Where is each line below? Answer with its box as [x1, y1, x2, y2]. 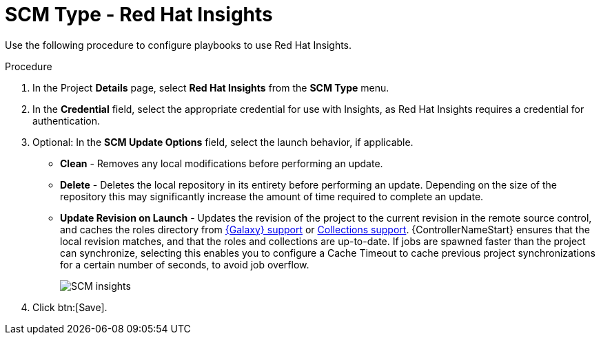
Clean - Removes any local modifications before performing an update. [60, 157, 383, 169]
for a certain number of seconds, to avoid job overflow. [60, 258, 309, 270]
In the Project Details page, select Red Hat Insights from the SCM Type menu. [32, 81, 389, 94]
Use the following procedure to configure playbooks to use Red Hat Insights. [5, 39, 352, 51]
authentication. [32, 114, 101, 127]
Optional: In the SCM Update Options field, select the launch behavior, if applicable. [32, 136, 414, 148]
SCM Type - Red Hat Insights [5, 3, 273, 26]
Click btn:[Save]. [32, 301, 108, 313]
